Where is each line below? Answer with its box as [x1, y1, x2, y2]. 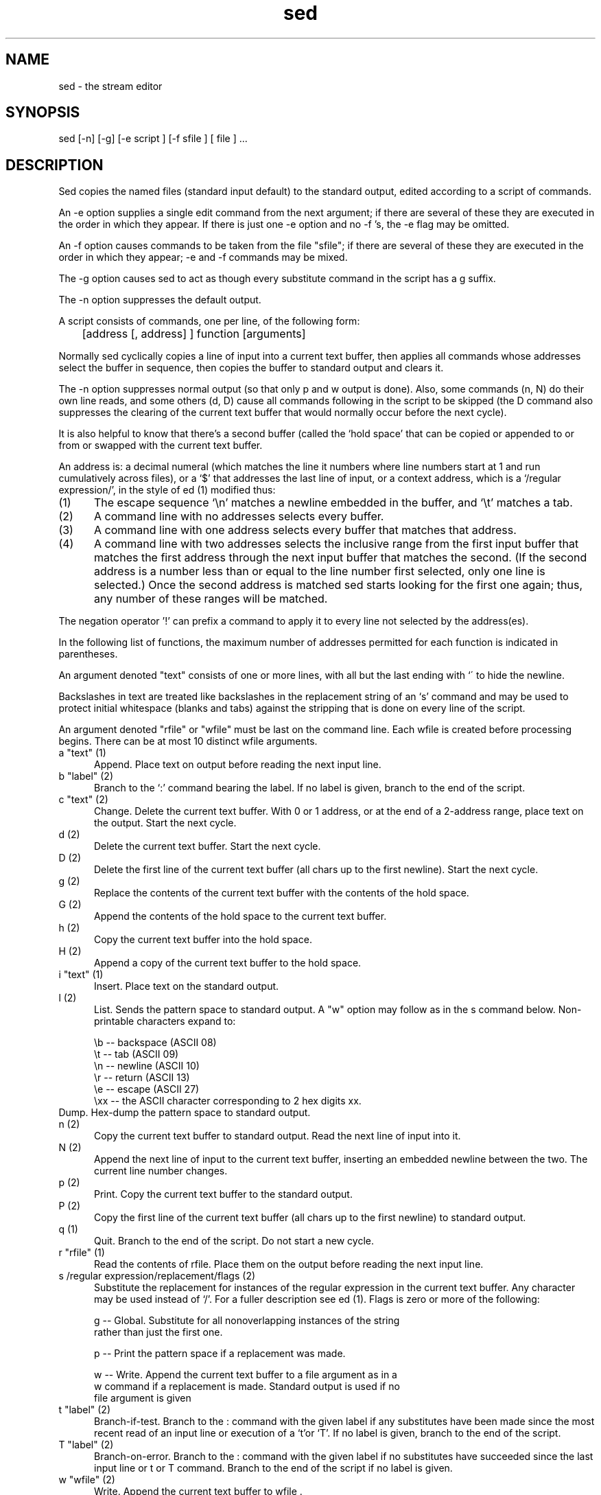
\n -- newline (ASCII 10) [94, 1060, 200, 1072]
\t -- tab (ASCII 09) [94, 1048, 179, 1061]
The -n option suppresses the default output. [58, 294, 261, 306]
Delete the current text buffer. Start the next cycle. [94, 840, 321, 853]
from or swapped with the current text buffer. [58, 439, 263, 452]
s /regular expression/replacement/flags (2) [58, 1270, 256, 1282]
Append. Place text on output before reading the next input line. [94, 758, 381, 771]
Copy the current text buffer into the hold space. [94, 934, 312, 946]
